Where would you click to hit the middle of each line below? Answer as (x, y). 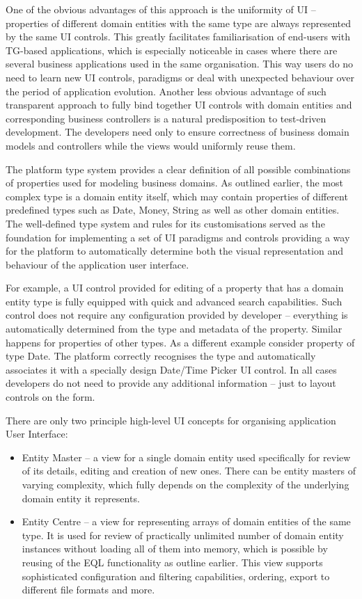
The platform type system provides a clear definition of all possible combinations (178, 169)
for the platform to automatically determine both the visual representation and (174, 251)
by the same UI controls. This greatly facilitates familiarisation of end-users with (178, 37)
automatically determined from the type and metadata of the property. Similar (174, 329)
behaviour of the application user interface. (97, 264)
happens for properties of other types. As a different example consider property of (180, 342)
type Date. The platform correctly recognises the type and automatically (161, 356)
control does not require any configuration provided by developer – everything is (177, 315)
